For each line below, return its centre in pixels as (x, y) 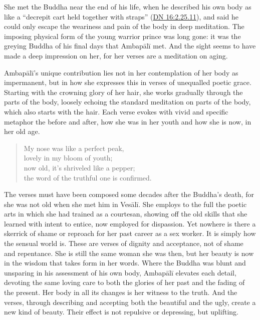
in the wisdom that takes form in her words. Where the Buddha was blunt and (125, 263)
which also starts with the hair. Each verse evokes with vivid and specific (116, 111)
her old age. (22, 131)
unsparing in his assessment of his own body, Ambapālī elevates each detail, (120, 272)
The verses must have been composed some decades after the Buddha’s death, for (129, 194)
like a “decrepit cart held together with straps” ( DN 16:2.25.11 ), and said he (121, 16)
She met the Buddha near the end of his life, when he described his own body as (128, 6)
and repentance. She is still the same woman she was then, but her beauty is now (129, 253)
